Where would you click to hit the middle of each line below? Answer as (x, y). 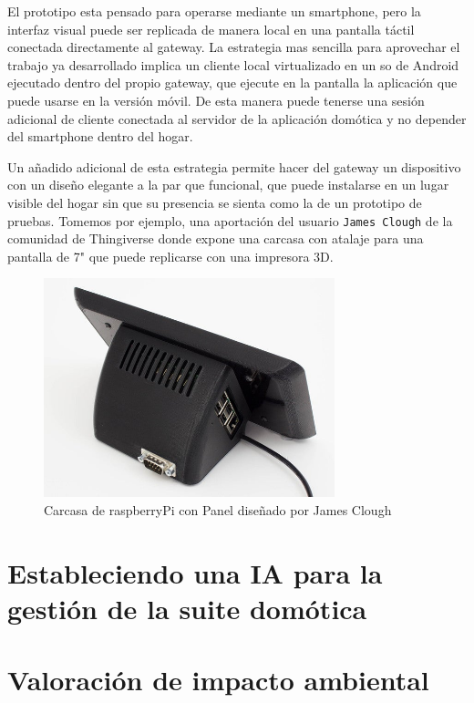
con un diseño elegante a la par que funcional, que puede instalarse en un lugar (228, 185)
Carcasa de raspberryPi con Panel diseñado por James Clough (218, 509)
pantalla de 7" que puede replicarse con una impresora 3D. (170, 256)
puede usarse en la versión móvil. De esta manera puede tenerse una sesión (216, 100)
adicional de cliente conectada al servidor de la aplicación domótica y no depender (237, 118)
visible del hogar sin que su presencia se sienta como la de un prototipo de (215, 202)
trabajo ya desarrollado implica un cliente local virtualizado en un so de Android (233, 64)
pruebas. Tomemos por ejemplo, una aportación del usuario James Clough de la (230, 220)
